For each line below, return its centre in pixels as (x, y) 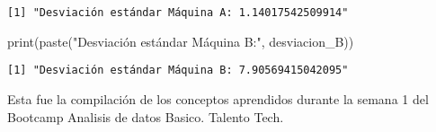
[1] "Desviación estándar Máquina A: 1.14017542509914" (178, 13)
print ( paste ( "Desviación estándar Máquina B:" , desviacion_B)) (181, 41)
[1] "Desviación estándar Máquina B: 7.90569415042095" (178, 70)
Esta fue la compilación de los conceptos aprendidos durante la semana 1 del (218, 98)
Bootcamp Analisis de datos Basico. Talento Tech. (146, 116)
